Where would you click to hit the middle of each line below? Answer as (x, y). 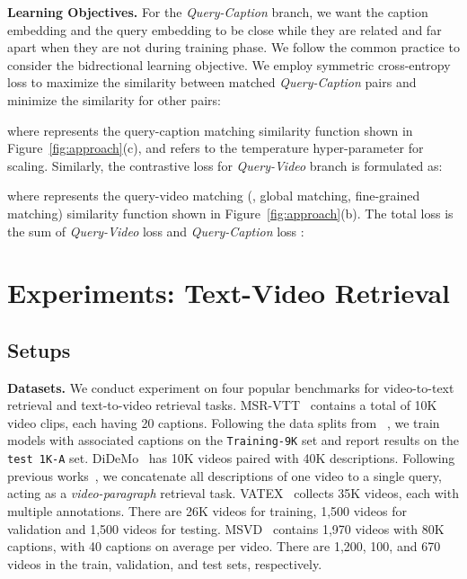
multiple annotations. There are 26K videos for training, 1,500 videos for (207, 510)
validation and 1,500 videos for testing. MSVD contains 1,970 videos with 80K (226, 528)
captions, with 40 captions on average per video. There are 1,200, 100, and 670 (224, 546)
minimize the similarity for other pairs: (114, 99)
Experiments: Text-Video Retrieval (229, 293)
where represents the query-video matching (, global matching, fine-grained (214, 196)
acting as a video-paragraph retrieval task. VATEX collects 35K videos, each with (233, 493)
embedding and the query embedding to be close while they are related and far (225, 29)
